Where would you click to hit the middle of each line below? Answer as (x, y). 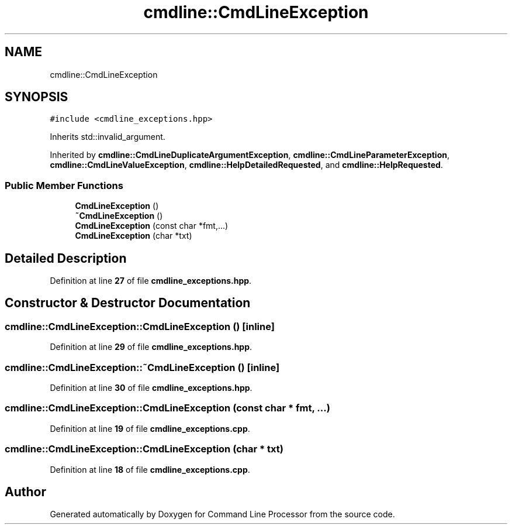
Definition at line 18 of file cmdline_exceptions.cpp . (150, 469)
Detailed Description (66, 258)
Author (25, 492)
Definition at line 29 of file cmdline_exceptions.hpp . (151, 347)
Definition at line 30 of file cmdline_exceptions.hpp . (151, 388)
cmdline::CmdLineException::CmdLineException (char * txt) (144, 449)
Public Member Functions (64, 185)
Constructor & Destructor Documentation (128, 303)
